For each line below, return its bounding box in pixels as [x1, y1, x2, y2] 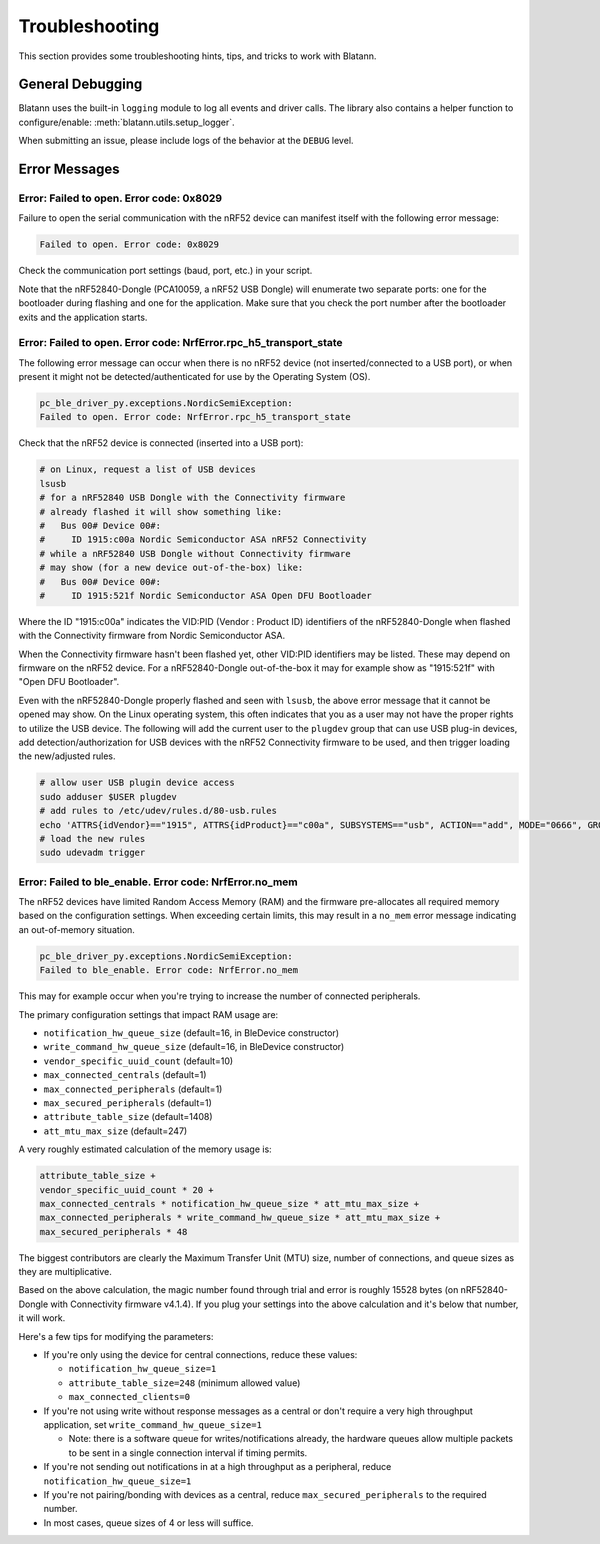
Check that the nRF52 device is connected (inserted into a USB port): [18, 437, 304, 449]
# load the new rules [39, 833, 146, 844]
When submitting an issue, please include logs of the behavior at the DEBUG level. [18, 135, 354, 147]
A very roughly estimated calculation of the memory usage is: [18, 1143, 272, 1155]
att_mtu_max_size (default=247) [43, 1125, 188, 1137]
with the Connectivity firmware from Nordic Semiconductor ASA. [18, 630, 285, 642]
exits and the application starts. [18, 311, 148, 323]
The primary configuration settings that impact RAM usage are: [18, 1008, 279, 1020]
